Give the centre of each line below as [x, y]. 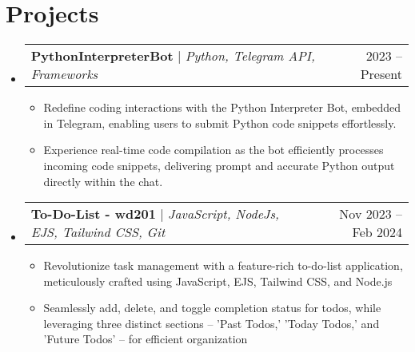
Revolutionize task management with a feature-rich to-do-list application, [223, 265]
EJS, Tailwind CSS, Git [98, 232]
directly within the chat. [103, 181]
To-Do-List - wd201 [93, 214]
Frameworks [64, 74]
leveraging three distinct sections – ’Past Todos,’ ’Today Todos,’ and [211, 323]
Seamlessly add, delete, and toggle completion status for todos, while [212, 308]
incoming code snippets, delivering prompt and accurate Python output [219, 165]
